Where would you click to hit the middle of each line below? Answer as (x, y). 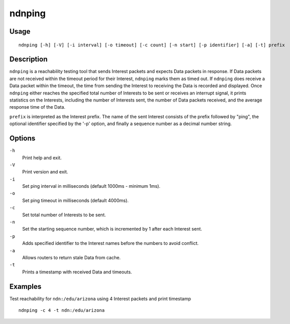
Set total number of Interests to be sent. (64, 215)
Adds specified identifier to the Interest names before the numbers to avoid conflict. (111, 243)
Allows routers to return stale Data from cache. (71, 257)
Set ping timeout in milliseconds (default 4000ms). (75, 200)
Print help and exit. (42, 158)
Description (29, 59)
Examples (26, 286)
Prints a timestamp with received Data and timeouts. (77, 272)
